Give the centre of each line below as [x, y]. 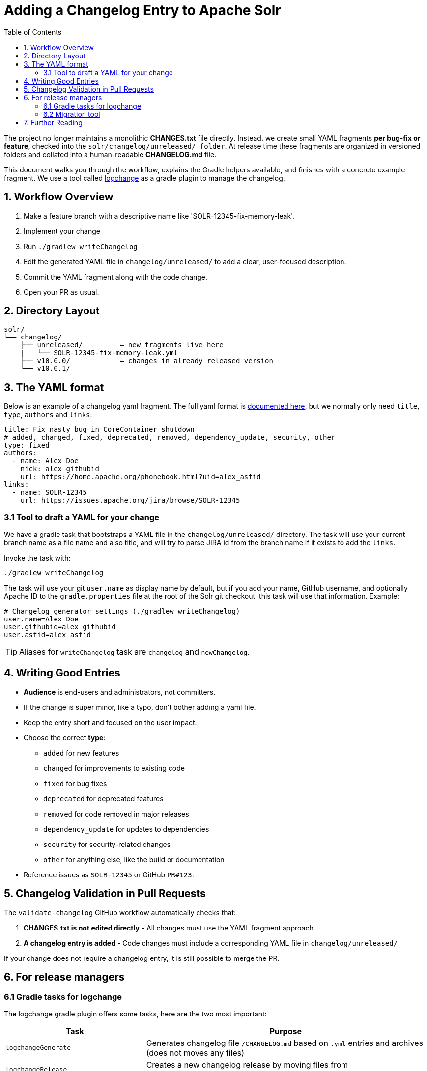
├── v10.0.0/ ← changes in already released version [147, 361]
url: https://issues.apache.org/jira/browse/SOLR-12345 [130, 500]
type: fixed [27, 445]
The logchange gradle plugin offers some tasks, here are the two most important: [135, 1014]
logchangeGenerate [38, 1048]
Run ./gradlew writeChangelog [81, 246]
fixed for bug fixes [75, 783]
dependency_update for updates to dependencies [126, 829]
